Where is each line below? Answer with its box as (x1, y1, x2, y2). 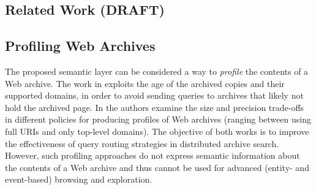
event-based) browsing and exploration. (5, 173, 152, 186)
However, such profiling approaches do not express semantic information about (5, 149, 300, 162)
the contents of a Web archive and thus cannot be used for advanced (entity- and (5, 161, 309, 173)
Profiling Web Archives (5, 36, 156, 55)
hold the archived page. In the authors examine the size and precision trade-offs (5, 101, 304, 113)
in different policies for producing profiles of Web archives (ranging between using (5, 113, 311, 126)
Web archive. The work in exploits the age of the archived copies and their (5, 77, 285, 89)
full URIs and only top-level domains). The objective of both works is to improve (5, 124, 309, 137)
